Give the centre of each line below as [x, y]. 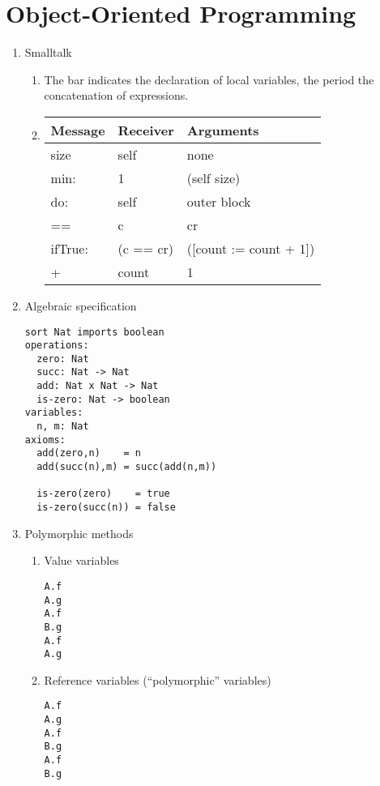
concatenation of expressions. [116, 95]
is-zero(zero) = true [103, 494]
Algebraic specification [81, 305]
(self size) [213, 177]
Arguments [223, 130]
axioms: [45, 440]
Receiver [146, 130]
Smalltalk [48, 52]
